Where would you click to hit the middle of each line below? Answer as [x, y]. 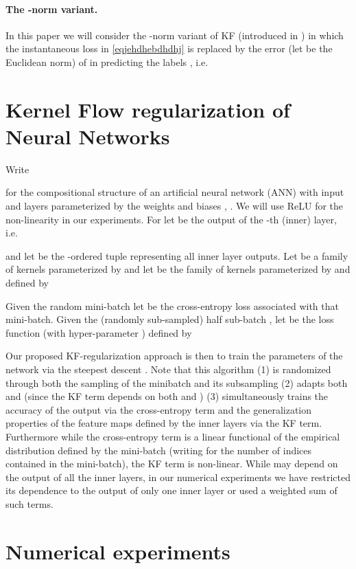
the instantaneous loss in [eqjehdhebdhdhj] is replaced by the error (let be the [169, 48]
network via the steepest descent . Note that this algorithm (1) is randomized [168, 369]
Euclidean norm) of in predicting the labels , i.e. [107, 62]
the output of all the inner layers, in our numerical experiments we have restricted [178, 477]
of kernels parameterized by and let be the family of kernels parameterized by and [178, 269]
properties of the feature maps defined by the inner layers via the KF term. [164, 423]
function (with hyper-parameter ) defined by [99, 332]
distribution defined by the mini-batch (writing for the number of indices [159, 450]
